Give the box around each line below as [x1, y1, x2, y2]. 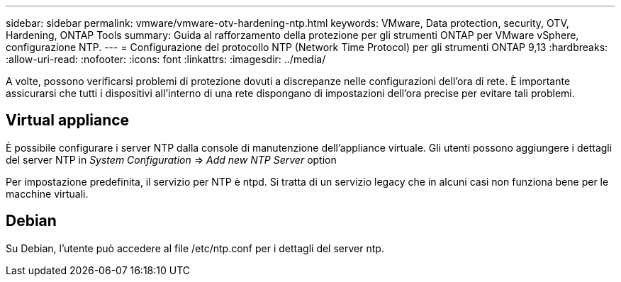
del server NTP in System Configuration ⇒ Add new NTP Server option [6, 153, 337, 166]
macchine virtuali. [6, 187, 89, 200]
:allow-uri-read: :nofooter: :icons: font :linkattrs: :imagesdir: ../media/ [6, 53, 326, 65]
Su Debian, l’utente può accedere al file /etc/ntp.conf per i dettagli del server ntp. [6, 242, 384, 254]
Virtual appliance [6, 111, 130, 130]
